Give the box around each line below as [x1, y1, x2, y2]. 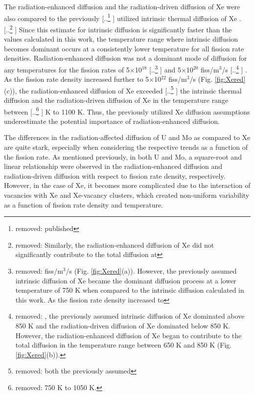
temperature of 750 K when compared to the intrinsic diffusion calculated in [15, 285, 244, 295]
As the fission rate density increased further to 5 [4, 74, 149, 84]
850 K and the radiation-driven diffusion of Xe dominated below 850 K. [15, 320, 231, 330]
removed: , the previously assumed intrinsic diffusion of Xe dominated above [15, 311, 245, 321]
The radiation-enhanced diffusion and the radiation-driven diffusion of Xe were [4, 1, 240, 11]
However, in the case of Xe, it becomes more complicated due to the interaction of [4, 180, 251, 190]
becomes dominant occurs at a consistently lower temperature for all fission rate [4, 43, 244, 53]
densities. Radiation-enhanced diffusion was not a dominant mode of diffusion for [4, 53, 247, 63]
